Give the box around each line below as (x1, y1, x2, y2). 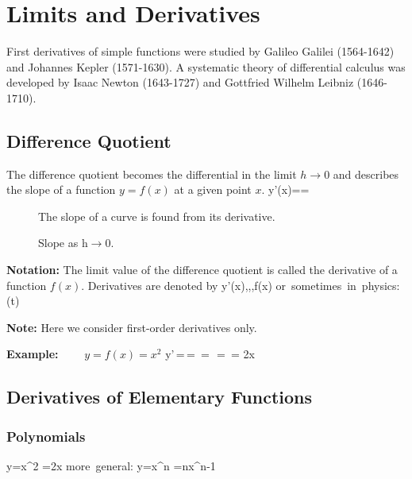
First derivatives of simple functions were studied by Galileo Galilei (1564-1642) (6, 43, 395, 60)
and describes (333, 165, 399, 182)
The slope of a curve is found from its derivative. (38, 207, 275, 224)
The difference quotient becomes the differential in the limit (6, 165, 297, 182)
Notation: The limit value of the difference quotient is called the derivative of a (6, 261, 398, 278)
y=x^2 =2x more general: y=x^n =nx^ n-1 (6, 458, 216, 474)
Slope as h (38, 234, 88, 251)
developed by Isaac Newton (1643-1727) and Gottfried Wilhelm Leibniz (6, 74, 354, 91)
